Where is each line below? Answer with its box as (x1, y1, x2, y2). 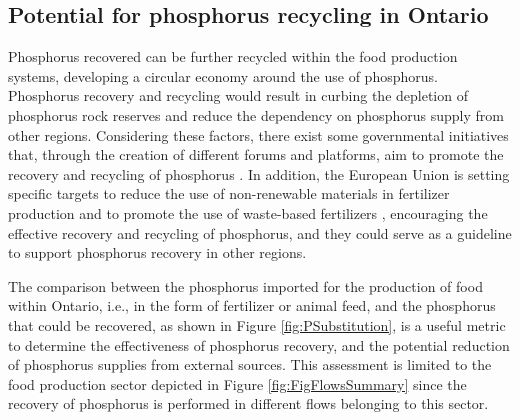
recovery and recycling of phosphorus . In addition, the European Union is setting (8, 163, 510, 184)
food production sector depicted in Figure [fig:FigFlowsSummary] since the (8, 373, 467, 394)
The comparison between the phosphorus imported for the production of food (8, 275, 483, 296)
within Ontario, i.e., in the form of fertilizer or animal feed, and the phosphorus (8, 295, 496, 316)
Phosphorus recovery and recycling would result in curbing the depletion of (8, 85, 468, 106)
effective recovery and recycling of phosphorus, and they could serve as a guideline (8, 222, 512, 243)
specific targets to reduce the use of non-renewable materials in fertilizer (8, 183, 450, 204)
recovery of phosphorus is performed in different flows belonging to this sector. (8, 393, 489, 414)
